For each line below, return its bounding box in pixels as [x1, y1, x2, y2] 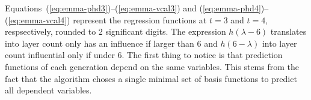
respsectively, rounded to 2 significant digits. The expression [5, 25, 226, 38]
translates [270, 25, 307, 38]
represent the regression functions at [73, 13, 207, 26]
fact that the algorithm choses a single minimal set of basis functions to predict [5, 72, 297, 84]
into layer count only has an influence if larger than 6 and [5, 37, 218, 49]
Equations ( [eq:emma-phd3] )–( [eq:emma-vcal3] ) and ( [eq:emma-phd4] [5, 2, 261, 14]
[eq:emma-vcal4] [8, 13, 67, 26]
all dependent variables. [5, 84, 92, 96]
